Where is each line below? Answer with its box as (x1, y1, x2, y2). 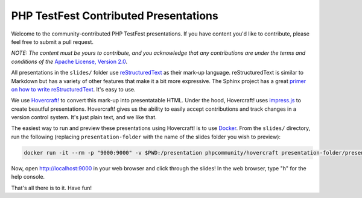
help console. (11, 173, 45, 181)
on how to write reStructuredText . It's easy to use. (11, 85, 136, 93)
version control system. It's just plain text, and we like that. (11, 114, 157, 121)
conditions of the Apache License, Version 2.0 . (11, 58, 128, 65)
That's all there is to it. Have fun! (11, 184, 92, 191)
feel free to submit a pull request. (11, 38, 94, 45)
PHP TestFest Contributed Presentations (11, 9, 218, 22)
